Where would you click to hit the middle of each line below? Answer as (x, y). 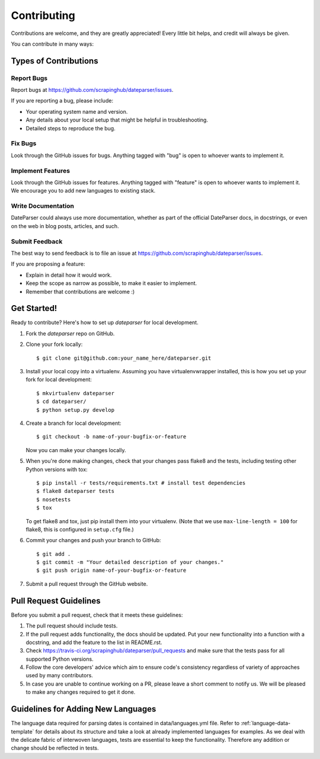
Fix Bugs (24, 143)
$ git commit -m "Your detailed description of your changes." (130, 562)
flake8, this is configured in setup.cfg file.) (80, 529)
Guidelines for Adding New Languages (84, 709)
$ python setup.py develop (76, 410)
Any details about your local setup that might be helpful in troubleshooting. (117, 120)
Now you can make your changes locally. (76, 450)
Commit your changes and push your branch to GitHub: (93, 540)
